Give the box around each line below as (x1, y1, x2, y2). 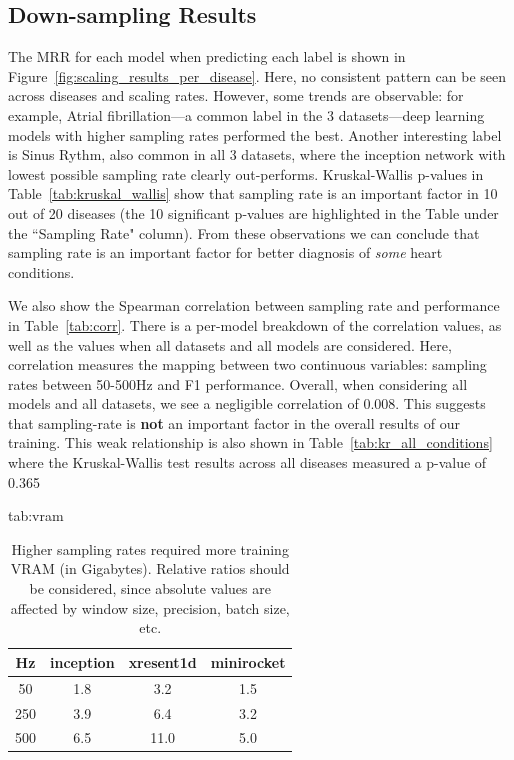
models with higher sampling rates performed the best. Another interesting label (8, 124, 502, 145)
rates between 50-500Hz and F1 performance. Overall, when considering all (8, 373, 468, 394)
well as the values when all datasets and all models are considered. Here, (8, 334, 452, 355)
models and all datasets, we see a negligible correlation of (8, 393, 359, 414)
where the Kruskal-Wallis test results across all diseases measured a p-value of (8, 452, 487, 473)
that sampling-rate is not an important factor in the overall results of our (8, 412, 460, 433)
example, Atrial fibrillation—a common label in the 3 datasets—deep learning (8, 104, 485, 125)
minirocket (210, 651, 286, 672)
